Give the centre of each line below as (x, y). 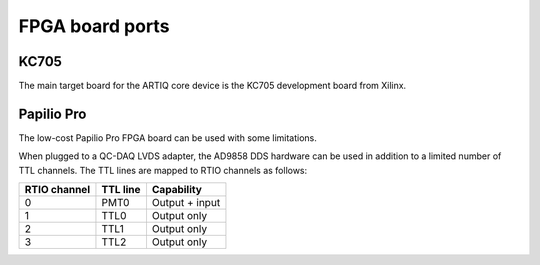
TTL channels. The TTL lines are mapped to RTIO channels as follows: (163, 170)
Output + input (186, 203)
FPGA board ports (94, 26)
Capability (176, 190)
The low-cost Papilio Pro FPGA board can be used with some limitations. (167, 137)
